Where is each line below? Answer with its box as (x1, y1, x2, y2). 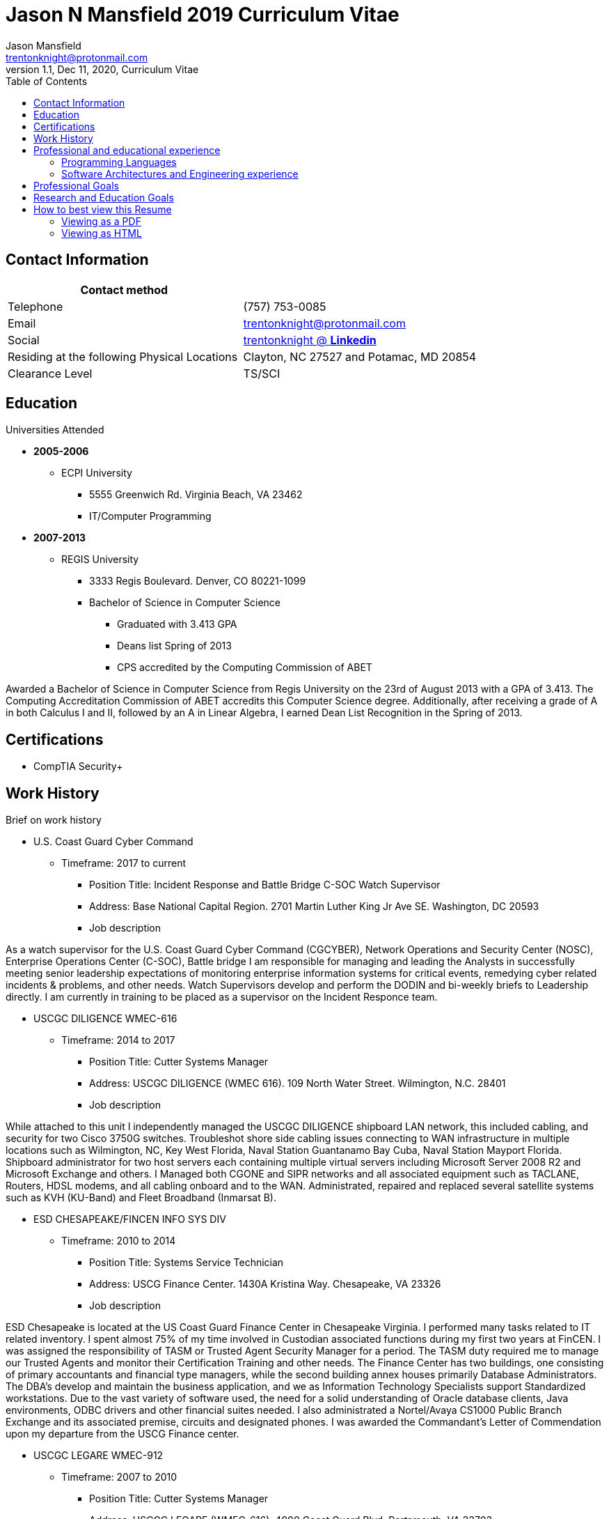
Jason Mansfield (6, 39, 81, 52)
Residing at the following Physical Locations (8, 349, 238, 364)
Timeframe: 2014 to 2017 (61, 1034, 175, 1047)
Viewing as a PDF (61, 215, 141, 227)
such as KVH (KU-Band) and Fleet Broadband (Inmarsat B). (6, 1192, 277, 1204)
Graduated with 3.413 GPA (117, 618, 237, 631)
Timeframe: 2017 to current (61, 857, 187, 870)
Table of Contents (6, 75, 88, 87)
